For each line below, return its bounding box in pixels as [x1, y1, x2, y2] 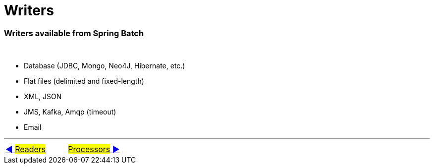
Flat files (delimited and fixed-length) [24, 77, 144, 86]
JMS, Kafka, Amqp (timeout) [24, 108, 116, 116]
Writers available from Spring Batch [4, 28, 144, 38]
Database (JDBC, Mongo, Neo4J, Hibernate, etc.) [24, 61, 185, 70]
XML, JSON [24, 92, 62, 101]
